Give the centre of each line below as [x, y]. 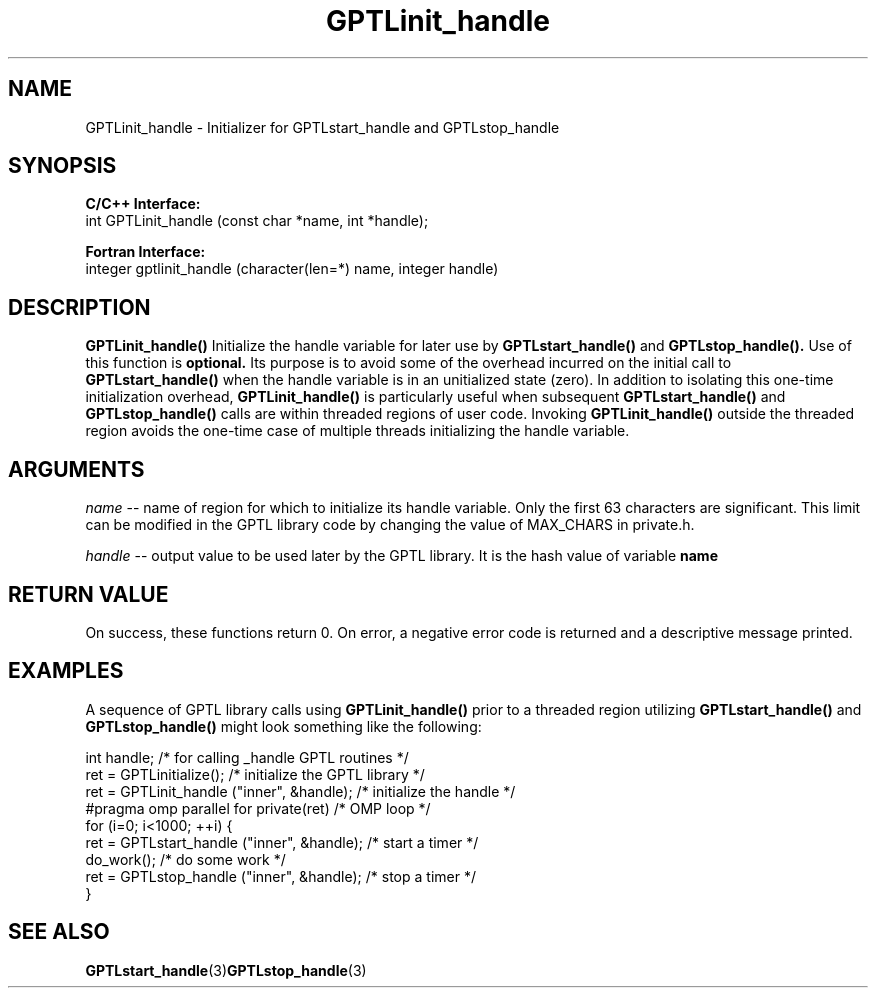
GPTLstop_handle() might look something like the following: [283, 726]
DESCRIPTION [79, 307]
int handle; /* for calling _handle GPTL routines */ [247, 757]
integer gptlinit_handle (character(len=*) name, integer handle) [292, 269]
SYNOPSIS [62, 166]
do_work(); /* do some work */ [185, 859]
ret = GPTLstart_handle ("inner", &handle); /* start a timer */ [282, 842]
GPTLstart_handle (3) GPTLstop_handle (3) [226, 970]
